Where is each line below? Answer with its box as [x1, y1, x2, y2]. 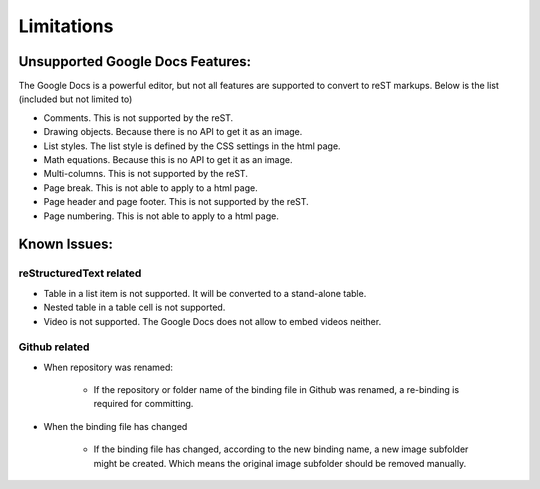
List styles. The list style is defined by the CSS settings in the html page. [43, 140, 341, 152]
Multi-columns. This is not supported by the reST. [43, 168, 249, 180]
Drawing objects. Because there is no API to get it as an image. [43, 126, 303, 138]
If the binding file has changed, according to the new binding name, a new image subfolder [93, 443, 469, 455]
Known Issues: [18, 236, 114, 253]
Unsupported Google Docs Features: [18, 53, 252, 70]
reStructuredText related [18, 266, 142, 280]
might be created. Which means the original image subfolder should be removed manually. [93, 457, 467, 469]
